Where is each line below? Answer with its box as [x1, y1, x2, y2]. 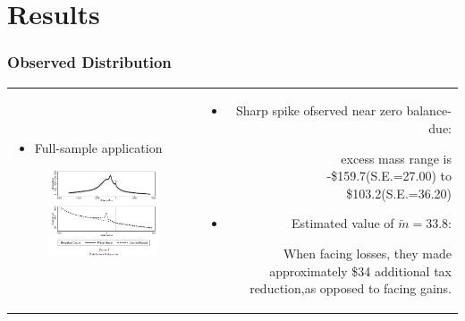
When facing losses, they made [283, 243, 452, 262]
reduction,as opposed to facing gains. [249, 279, 452, 298]
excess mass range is [341, 148, 452, 167]
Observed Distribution [7, 51, 172, 73]
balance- [406, 101, 452, 120]
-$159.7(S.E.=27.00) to [326, 166, 452, 185]
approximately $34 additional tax [269, 261, 452, 280]
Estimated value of [291, 214, 394, 232]
